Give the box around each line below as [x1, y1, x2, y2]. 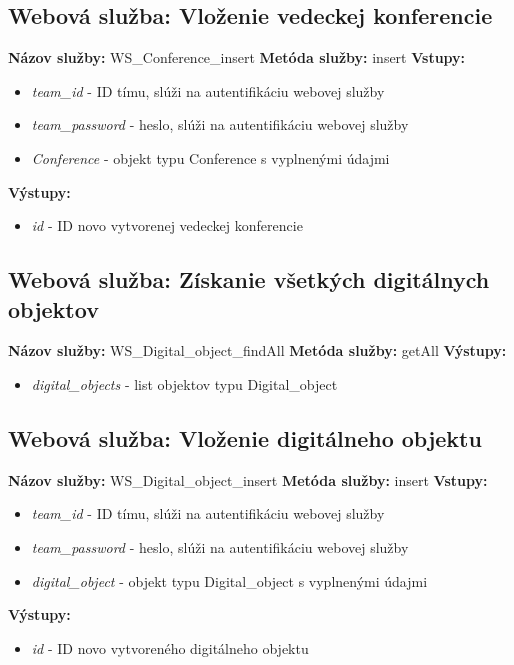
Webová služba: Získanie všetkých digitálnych [8, 264, 490, 295]
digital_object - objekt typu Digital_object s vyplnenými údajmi [31, 570, 428, 591]
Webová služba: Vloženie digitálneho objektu [8, 422, 482, 453]
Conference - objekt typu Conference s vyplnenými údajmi [31, 147, 390, 168]
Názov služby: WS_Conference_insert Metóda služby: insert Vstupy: [8, 47, 466, 68]
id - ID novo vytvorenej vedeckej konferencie [31, 215, 303, 236]
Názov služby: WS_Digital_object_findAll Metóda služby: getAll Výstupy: [8, 340, 507, 361]
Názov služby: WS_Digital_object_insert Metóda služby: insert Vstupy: [8, 469, 488, 490]
